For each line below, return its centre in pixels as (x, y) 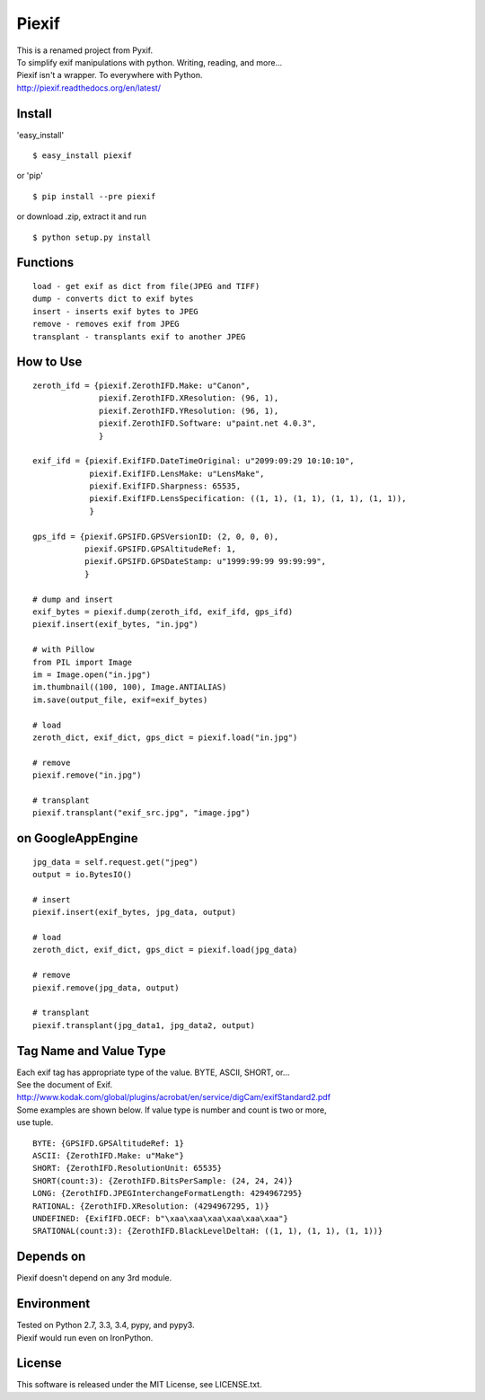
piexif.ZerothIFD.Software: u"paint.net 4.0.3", (208, 423)
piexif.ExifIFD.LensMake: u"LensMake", (177, 473)
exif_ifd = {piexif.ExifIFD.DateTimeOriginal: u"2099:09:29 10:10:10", (194, 461)
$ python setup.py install (92, 237)
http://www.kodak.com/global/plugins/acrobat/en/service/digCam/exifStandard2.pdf (174, 1097)
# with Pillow (63, 650)
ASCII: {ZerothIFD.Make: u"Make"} (108, 1155)
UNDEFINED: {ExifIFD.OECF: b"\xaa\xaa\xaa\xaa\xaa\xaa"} (161, 1218)
